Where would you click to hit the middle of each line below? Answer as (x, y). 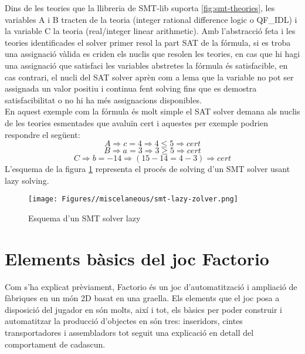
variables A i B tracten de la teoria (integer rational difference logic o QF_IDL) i (151, 19)
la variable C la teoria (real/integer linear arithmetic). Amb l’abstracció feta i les (150, 31)
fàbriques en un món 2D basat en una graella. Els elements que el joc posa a (142, 298)
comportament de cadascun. (55, 344)
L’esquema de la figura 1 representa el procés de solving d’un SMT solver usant (148, 169)
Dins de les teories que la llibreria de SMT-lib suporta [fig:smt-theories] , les (140, 8)
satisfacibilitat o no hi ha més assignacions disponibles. (103, 100)
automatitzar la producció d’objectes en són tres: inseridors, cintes (124, 321)
